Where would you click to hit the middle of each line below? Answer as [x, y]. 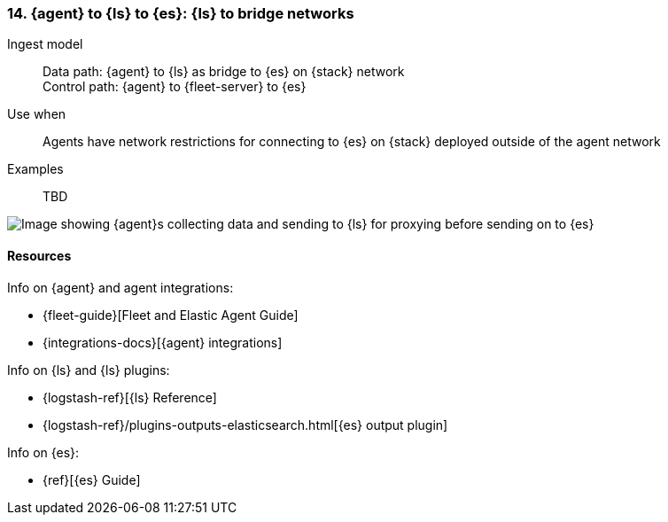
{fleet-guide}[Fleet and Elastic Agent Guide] [171, 315]
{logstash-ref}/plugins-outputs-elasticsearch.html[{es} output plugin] [245, 425]
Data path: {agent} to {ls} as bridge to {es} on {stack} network [224, 72]
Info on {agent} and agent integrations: [120, 287]
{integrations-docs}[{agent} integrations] [163, 342]
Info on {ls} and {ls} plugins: [89, 370]
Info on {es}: [43, 452]
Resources [39, 255]
